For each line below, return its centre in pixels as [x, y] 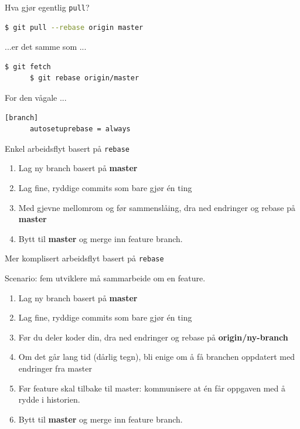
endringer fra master [55, 368]
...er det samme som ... [46, 47]
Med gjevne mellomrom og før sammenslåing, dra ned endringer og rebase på [157, 207]
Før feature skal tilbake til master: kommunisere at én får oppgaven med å [152, 388]
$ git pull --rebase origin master [74, 27]
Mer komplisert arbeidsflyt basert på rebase [84, 258]
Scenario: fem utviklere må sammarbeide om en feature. [105, 278]
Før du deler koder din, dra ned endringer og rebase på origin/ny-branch [153, 337]
